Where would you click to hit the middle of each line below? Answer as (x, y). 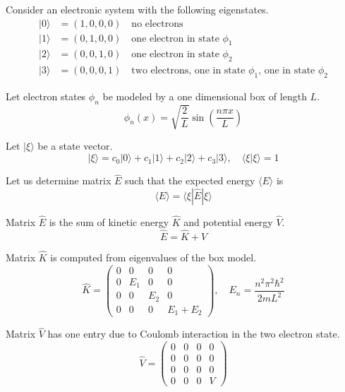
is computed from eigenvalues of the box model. (153, 257)
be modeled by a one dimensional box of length (205, 96)
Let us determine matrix (59, 180)
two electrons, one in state (188, 71)
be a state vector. (75, 146)
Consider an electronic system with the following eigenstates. (137, 9)
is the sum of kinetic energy (109, 222)
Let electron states (46, 96)
